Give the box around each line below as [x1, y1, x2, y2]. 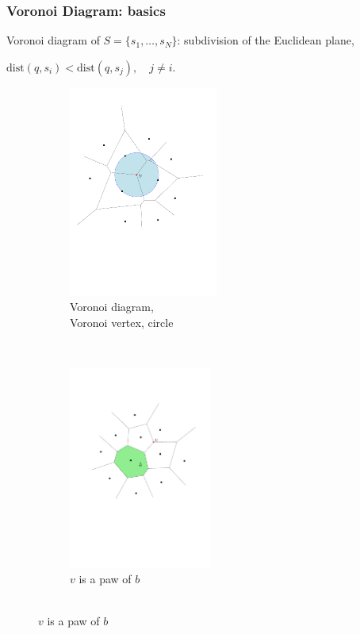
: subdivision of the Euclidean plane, [177, 32, 354, 48]
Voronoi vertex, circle [70, 314, 174, 331]
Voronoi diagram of [6, 32, 100, 48]
